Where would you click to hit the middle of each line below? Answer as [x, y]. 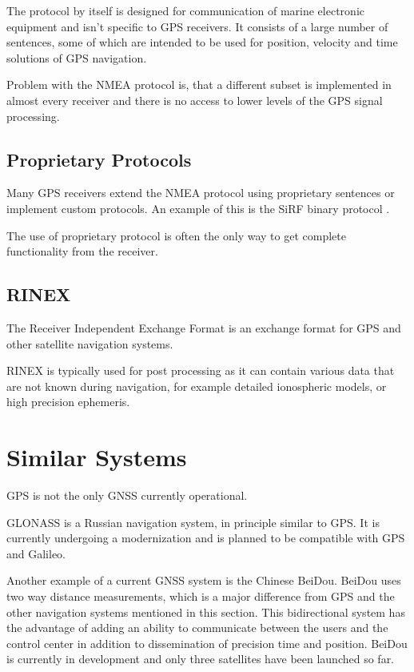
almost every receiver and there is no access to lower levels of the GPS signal [195, 100]
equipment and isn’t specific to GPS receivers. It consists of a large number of [197, 26]
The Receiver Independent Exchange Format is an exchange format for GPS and [204, 327]
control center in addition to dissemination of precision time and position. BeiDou [207, 643]
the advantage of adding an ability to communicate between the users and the [197, 628]
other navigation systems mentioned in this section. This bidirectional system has [206, 612]
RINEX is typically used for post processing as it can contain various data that [201, 370]
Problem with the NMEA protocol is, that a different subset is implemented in [199, 85]
